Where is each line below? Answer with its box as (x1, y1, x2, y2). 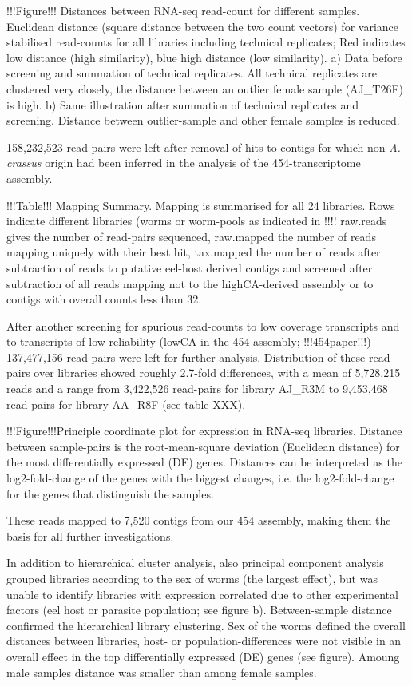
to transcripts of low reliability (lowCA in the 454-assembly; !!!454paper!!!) (6, 333, 371, 350)
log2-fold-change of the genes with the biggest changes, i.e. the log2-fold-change (6, 470, 394, 486)
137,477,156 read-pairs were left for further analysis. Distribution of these (6, 348, 366, 365)
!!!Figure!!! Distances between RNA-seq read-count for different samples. (6, 2, 360, 18)
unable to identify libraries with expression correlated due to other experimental (6, 585, 398, 602)
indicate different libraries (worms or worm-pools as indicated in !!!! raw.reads (6, 212, 387, 229)
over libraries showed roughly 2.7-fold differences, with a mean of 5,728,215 (34, 364, 401, 381)
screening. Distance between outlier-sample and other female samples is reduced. (6, 112, 400, 129)
